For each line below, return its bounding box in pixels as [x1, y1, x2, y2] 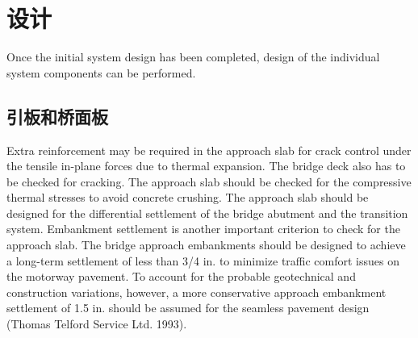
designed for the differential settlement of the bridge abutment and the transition [6, 204, 408, 221]
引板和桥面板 [6, 103, 108, 128]
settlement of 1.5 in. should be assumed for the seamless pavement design [6, 299, 370, 316]
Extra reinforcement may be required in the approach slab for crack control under [6, 141, 412, 158]
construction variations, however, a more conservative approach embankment [6, 283, 387, 300]
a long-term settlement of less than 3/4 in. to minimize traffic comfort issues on [6, 252, 400, 269]
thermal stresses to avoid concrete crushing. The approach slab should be [6, 189, 369, 206]
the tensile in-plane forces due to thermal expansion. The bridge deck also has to [6, 157, 406, 174]
